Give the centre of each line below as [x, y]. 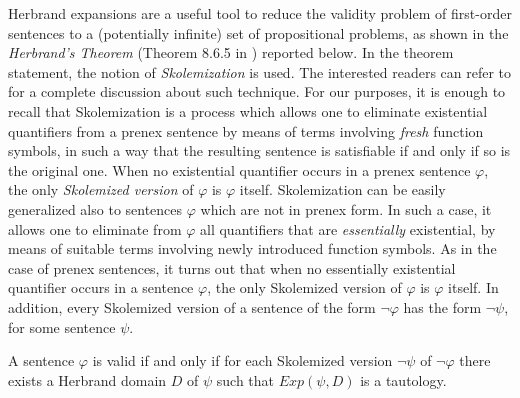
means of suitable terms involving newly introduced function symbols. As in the [252, 248]
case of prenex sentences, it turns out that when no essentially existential [232, 267]
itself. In [473, 287]
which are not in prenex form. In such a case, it [346, 208]
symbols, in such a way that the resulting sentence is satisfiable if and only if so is [259, 150]
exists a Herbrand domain [87, 379]
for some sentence [62, 326]
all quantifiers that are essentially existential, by [348, 228]
